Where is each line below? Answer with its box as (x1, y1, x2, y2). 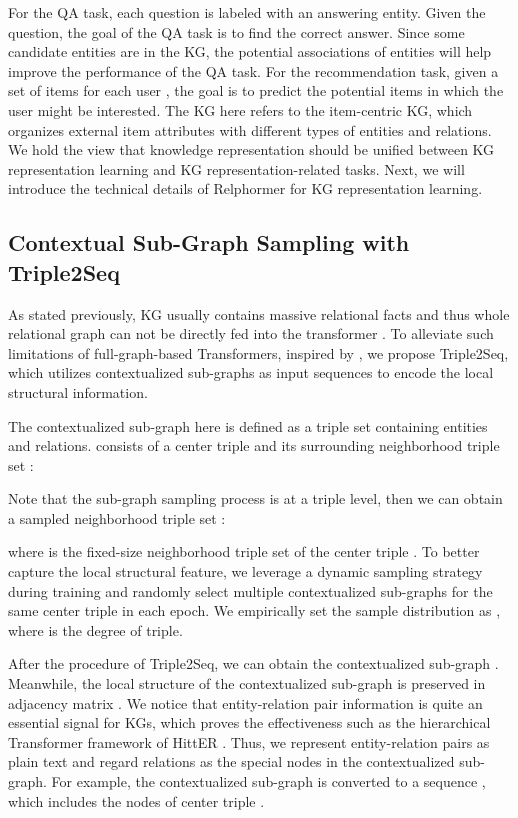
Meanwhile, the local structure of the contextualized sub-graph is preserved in (8, 673, 486, 694)
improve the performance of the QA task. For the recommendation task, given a (8, 60, 499, 81)
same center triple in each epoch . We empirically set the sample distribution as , (8, 600, 501, 621)
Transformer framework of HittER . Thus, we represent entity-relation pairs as (8, 731, 490, 752)
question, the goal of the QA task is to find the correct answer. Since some (8, 21, 465, 42)
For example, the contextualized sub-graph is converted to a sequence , (51, 771, 486, 791)
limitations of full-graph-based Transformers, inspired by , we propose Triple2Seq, (8, 342, 509, 363)
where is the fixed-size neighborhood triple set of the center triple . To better (8, 541, 480, 562)
